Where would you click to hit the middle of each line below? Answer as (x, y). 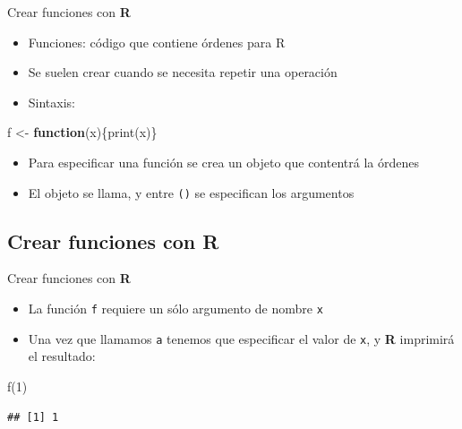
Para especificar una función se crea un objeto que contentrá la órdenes (223, 162)
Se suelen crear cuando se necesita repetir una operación (183, 72)
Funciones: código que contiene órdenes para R (157, 42)
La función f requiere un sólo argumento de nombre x (175, 309)
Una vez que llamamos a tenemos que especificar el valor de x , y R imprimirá (241, 338)
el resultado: (62, 356)
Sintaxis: (52, 102)
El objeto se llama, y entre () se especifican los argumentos (191, 192)
